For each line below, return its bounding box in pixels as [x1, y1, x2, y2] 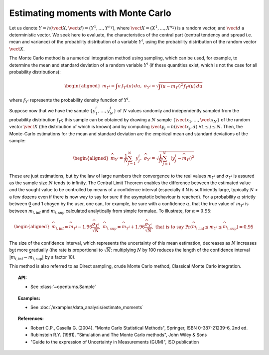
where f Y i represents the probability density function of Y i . [9, 96, 130, 104]
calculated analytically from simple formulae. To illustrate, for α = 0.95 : [65, 208, 212, 214]
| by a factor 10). [42, 254, 76, 260]
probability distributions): [9, 69, 61, 75]
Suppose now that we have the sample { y [9, 108, 96, 114]
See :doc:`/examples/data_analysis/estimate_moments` [30, 305, 144, 311]
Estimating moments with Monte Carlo [9, 7, 172, 18]
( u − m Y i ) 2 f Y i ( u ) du [160, 82, 203, 90]
